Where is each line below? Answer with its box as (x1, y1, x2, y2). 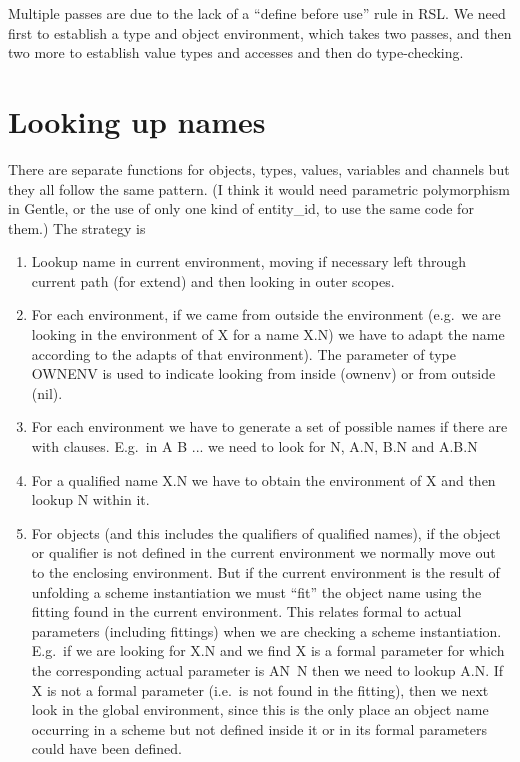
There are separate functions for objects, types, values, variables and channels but (8, 158, 510, 179)
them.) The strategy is (8, 217, 146, 238)
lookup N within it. (31, 489, 150, 510)
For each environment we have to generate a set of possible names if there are (31, 416, 508, 437)
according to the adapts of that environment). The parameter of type (31, 343, 456, 364)
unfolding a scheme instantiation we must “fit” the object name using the (31, 581, 482, 602)
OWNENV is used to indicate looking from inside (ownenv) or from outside (31, 363, 496, 384)
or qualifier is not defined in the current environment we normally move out (31, 542, 496, 563)
